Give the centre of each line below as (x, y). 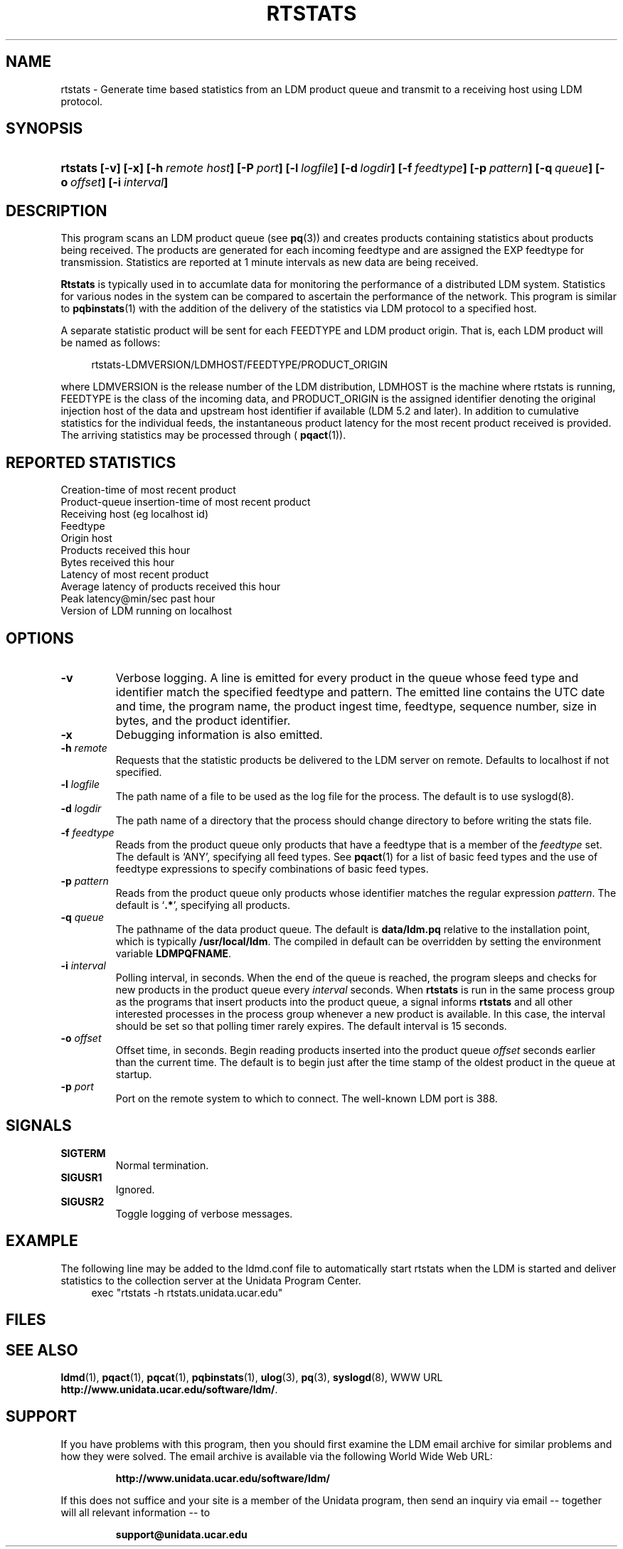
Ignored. (135, 1189)
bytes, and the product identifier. (203, 720)
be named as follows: (111, 343)
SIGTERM (83, 1153)
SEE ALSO (42, 1350)
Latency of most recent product (135, 575)
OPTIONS (40, 638)
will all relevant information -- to (135, 1512)
